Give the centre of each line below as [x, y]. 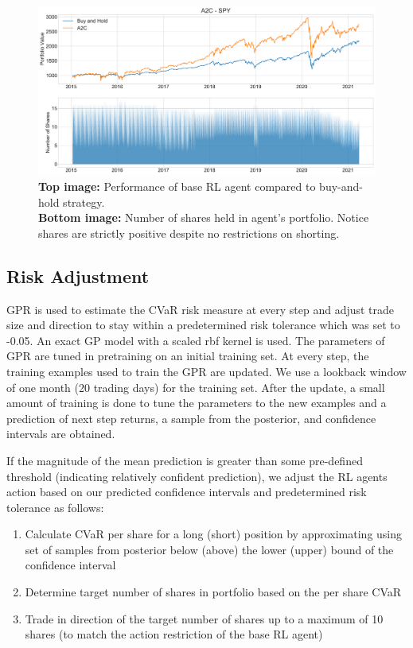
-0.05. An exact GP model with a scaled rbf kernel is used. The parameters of [196, 340]
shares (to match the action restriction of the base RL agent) [174, 634]
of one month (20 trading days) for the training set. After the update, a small [196, 387]
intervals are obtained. [61, 434]
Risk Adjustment [78, 275]
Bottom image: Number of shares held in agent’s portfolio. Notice [204, 217]
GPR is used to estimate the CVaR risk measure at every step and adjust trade [201, 309]
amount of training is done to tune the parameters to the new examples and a [197, 403]
